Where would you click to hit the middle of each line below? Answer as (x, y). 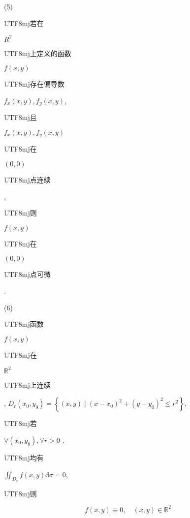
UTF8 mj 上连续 (27, 384)
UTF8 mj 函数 (24, 324)
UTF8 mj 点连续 (27, 179)
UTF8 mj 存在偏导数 (34, 84)
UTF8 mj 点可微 (27, 274)
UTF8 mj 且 (20, 117)
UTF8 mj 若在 (24, 23)
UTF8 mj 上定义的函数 (38, 53)
